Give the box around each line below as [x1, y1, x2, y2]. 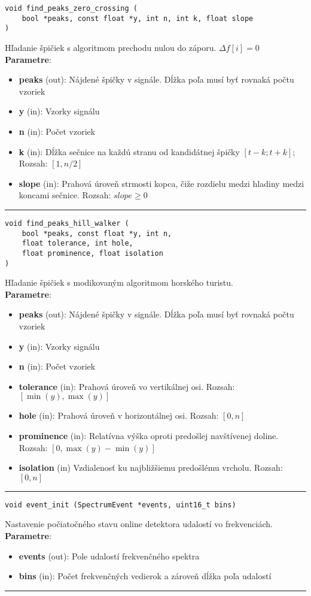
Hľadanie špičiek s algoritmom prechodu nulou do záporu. [5, 41, 217, 53]
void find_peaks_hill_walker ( [5, 219, 129, 228]
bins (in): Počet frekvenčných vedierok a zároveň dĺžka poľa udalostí [19, 570, 272, 582]
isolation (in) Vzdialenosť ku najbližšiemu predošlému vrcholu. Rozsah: [19, 461, 283, 474]
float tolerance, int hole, [22, 239, 133, 248]
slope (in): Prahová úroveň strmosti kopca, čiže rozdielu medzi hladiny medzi [19, 177, 304, 189]
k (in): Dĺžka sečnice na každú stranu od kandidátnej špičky [19, 145, 240, 158]
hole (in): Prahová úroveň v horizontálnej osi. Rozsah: [19, 409, 219, 422]
